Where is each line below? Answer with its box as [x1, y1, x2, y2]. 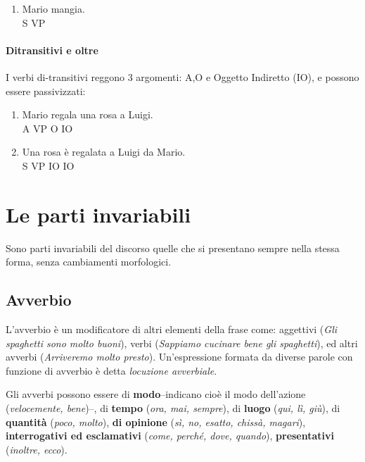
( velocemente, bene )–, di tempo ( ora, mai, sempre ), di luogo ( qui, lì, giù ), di [6, 401, 340, 416]
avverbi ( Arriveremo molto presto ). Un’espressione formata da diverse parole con [6, 349, 353, 364]
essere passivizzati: [6, 83, 86, 98]
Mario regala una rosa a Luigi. [22, 107, 153, 122]
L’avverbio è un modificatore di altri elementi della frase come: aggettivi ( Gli [6, 322, 338, 337]
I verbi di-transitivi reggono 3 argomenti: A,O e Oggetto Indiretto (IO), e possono [6, 69, 359, 84]
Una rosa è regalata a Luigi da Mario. [22, 144, 186, 159]
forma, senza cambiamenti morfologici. [6, 254, 172, 269]
